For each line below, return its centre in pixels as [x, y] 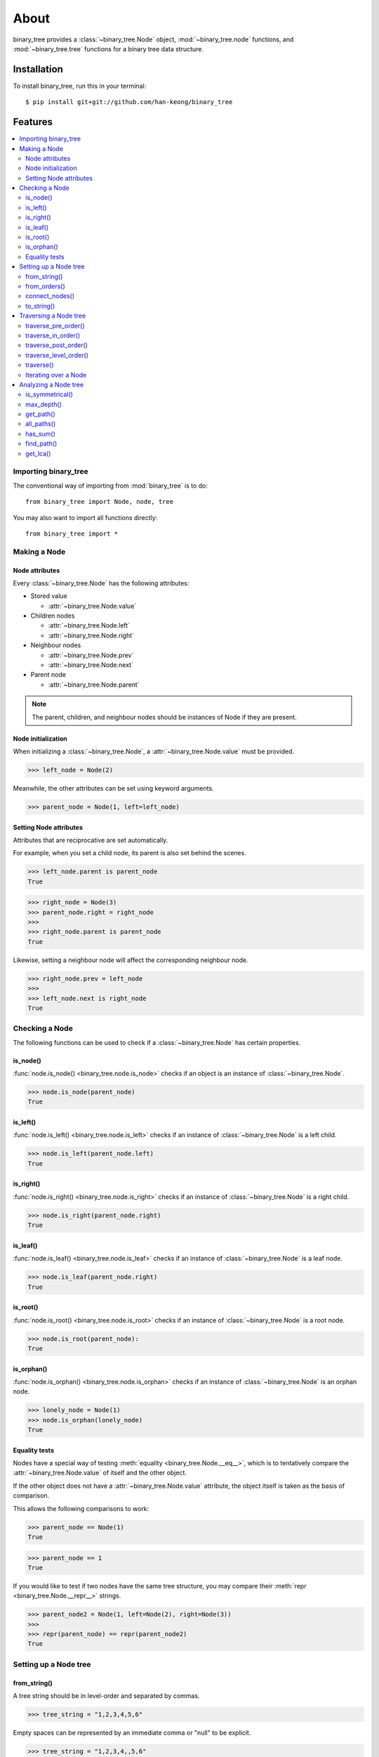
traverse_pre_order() [55, 325]
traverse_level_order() [57, 355]
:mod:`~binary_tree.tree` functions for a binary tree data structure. [108, 48]
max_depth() [44, 404]
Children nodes [53, 616]
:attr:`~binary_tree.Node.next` [91, 665]
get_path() [40, 414]
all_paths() [41, 424]
